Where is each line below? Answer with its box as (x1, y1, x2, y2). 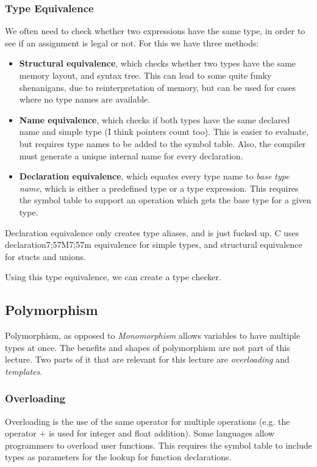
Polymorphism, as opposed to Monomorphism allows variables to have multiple (5, 329, 301, 342)
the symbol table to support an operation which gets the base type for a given (19, 194, 312, 206)
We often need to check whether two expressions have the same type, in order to (5, 24, 305, 37)
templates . (5, 364, 43, 377)
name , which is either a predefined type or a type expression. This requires (19, 181, 299, 194)
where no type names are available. (19, 93, 151, 106)
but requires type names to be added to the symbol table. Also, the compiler (19, 137, 306, 150)
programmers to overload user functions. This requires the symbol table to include (5, 438, 312, 451)
